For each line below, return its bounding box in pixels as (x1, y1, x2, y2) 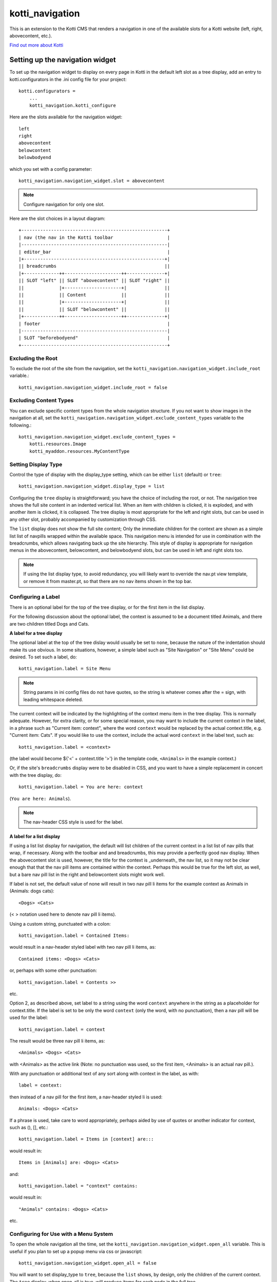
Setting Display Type (9, 460, 63, 468)
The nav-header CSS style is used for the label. (23, 819, 124, 825)
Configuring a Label (9, 593, 60, 600)
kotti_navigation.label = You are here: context (18, 784, 143, 790)
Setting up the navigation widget (9, 55, 116, 64)
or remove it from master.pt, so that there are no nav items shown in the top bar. (23, 578, 192, 584)
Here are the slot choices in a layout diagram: (9, 215, 105, 222)
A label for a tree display (9, 630, 63, 636)
